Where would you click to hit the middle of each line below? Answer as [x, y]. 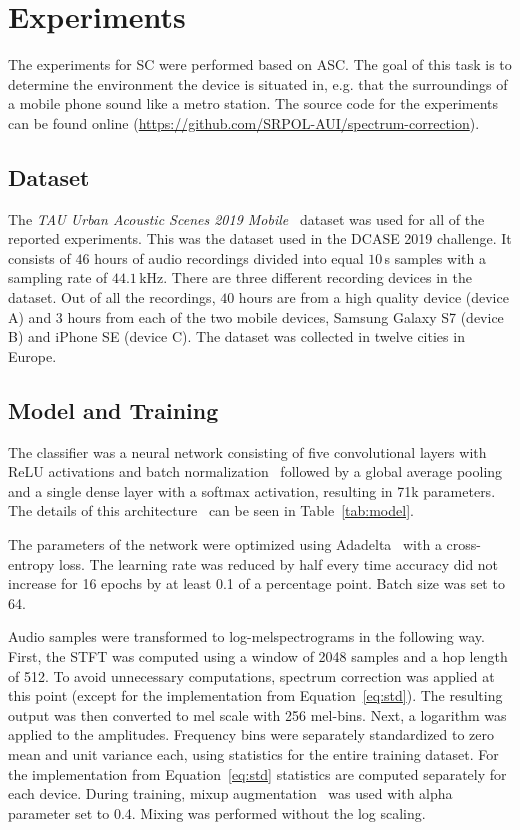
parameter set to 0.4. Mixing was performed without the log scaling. [217, 812]
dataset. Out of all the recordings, [112, 297]
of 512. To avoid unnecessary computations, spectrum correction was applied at [251, 675]
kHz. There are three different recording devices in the [305, 277]
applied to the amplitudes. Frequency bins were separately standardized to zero [251, 734]
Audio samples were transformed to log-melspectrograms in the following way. [246, 636]
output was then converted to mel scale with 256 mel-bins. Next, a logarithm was [257, 714]
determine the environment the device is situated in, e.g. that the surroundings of [258, 83]
